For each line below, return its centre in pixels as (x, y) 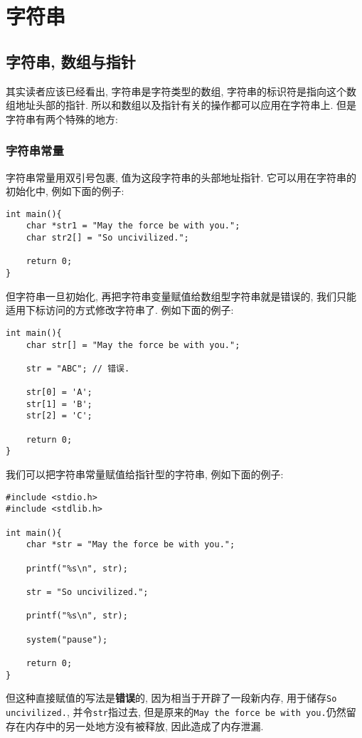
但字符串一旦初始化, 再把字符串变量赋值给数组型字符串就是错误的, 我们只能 (181, 296)
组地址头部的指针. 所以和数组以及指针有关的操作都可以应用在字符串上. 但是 (181, 105)
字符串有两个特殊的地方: (62, 118)
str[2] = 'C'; (59, 416)
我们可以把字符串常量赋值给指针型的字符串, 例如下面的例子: (145, 474)
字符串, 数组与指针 (71, 61)
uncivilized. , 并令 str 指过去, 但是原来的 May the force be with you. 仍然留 (181, 711)
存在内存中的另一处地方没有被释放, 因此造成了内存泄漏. (135, 726)
